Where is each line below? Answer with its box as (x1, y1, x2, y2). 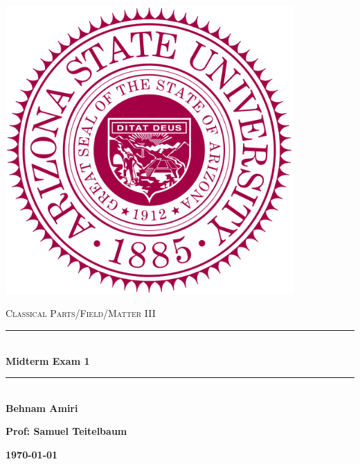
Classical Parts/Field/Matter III (6, 306, 156, 320)
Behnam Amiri (6, 400, 78, 415)
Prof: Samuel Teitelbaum (6, 424, 127, 438)
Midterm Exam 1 (6, 353, 90, 368)
